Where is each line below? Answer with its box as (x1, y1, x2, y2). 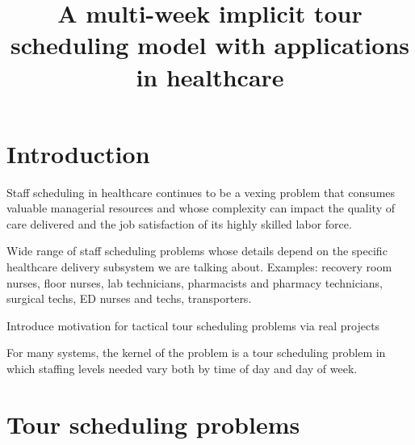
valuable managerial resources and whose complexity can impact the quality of (6, 199, 395, 216)
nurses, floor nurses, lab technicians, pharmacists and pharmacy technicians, (6, 274, 383, 291)
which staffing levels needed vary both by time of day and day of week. (6, 360, 358, 377)
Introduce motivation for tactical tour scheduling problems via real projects (6, 317, 380, 334)
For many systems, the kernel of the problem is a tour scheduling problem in (6, 344, 386, 361)
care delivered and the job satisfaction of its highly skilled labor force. (6, 215, 352, 232)
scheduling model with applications (10, 28, 409, 61)
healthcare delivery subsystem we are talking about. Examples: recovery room (6, 258, 392, 275)
